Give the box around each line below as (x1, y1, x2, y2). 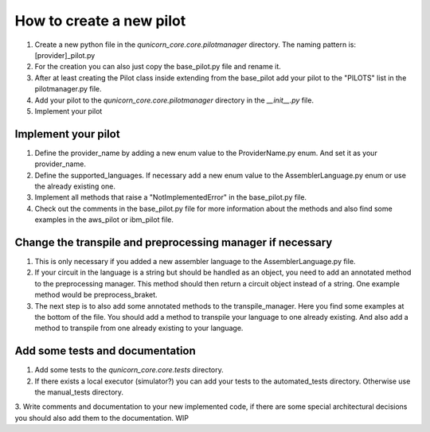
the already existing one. (34, 181, 115, 191)
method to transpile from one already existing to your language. (34, 323, 244, 333)
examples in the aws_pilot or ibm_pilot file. (34, 215, 174, 224)
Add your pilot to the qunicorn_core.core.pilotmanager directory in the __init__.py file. (34, 95, 315, 105)
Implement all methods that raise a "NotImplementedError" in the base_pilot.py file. (34, 193, 307, 202)
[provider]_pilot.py (34, 50, 96, 60)
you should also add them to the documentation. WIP (14, 413, 189, 422)
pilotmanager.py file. (34, 84, 103, 94)
